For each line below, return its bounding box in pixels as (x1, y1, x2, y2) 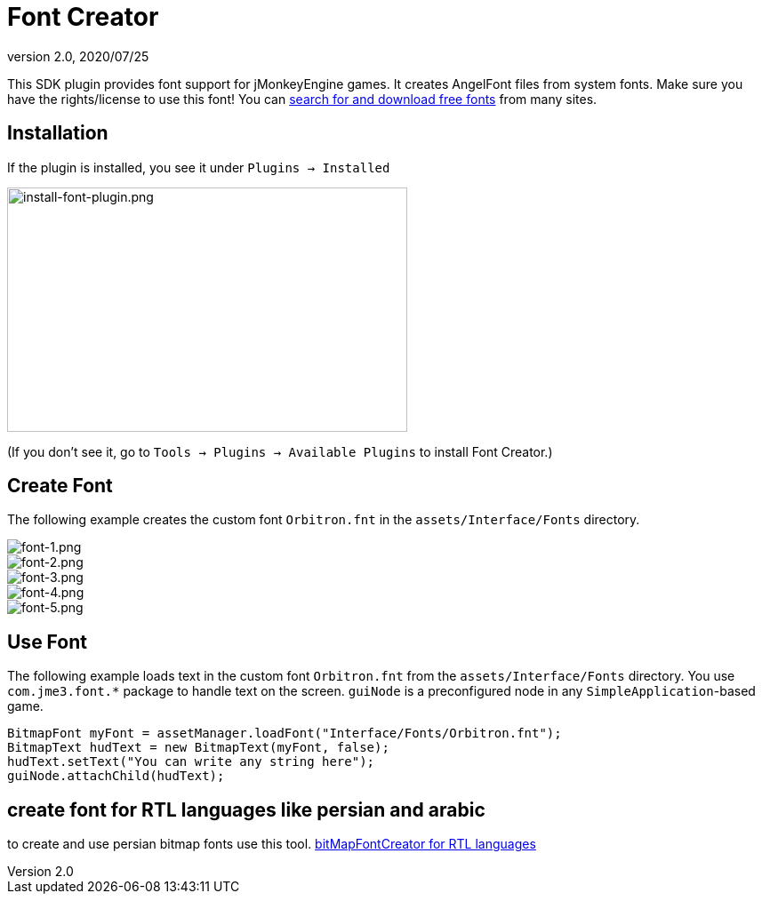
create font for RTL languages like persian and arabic (7, 798, 485, 821)
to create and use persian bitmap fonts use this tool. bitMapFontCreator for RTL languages (7, 836, 536, 852)
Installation (7, 122, 108, 145)
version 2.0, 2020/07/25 (7, 48, 149, 64)
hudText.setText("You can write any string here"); (7, 754, 375, 769)
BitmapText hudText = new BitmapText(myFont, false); (7, 740, 389, 755)
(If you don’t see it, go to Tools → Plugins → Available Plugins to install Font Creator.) (7, 443, 553, 459)
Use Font (7, 630, 87, 653)
